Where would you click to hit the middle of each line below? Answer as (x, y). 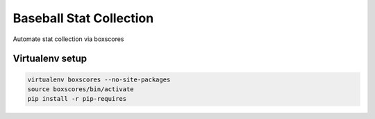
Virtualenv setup (50, 59)
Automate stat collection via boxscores (68, 39)
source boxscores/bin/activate (81, 89)
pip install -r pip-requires (77, 99)
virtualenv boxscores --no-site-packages (99, 79)
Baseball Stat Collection (83, 18)
